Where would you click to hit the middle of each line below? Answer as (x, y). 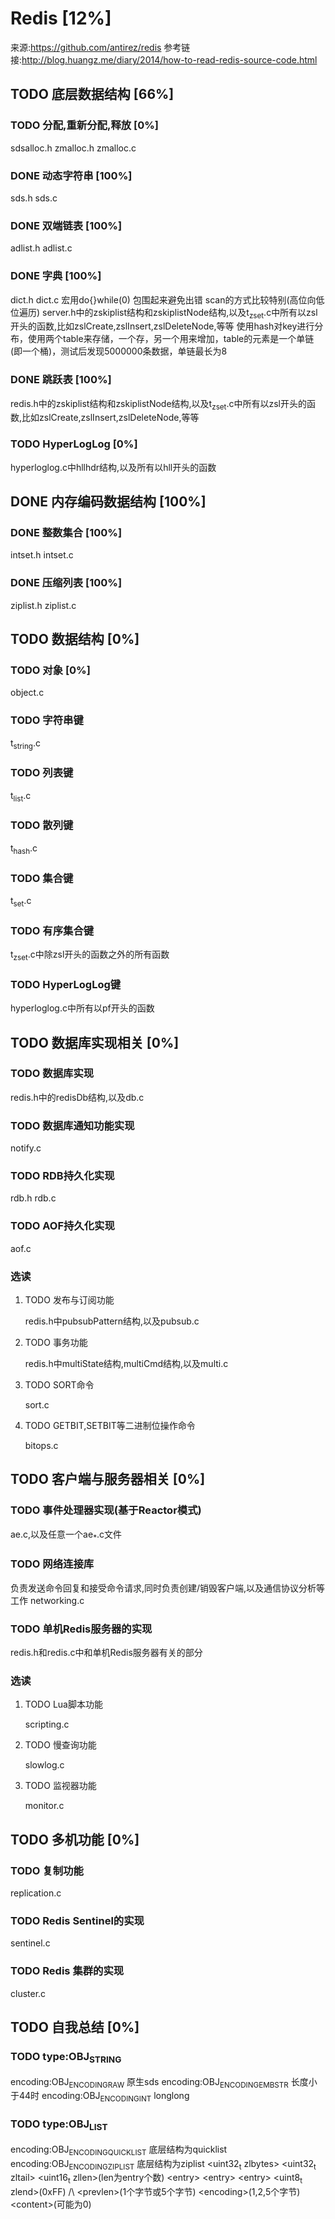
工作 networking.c (47, 1600)
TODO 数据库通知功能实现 (72, 1125)
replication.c (36, 1893)
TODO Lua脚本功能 (63, 1704)
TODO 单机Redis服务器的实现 (81, 1629)
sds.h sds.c (34, 198)
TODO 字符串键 (47, 720)
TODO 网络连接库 (52, 1564)
